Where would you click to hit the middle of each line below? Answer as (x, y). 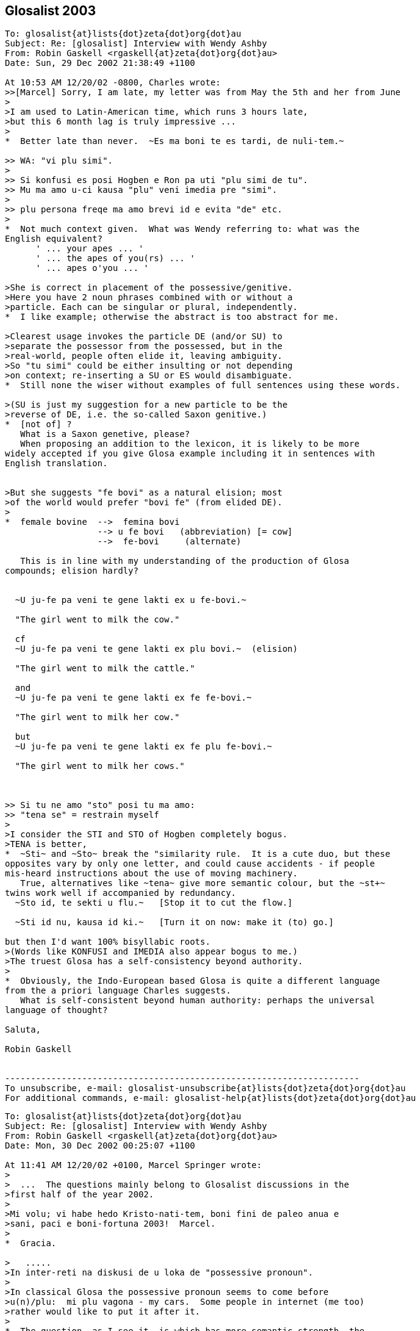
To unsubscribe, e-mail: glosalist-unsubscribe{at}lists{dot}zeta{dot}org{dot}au (205, 1088)
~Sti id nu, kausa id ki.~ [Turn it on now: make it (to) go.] (174, 922)
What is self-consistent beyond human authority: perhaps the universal (198, 1001)
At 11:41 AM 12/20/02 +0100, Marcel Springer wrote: (133, 1165)
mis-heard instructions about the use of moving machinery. (151, 874)
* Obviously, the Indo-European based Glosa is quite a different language (193, 981)
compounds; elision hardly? (72, 571)
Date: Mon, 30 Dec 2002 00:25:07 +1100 (100, 1146)
